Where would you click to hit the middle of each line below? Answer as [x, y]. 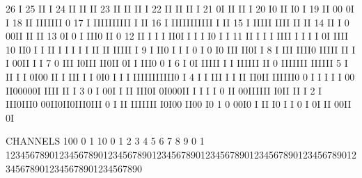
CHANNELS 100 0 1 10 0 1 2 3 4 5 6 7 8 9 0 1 [105, 141]
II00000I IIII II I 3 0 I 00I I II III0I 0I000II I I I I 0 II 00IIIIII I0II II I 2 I [164, 90]
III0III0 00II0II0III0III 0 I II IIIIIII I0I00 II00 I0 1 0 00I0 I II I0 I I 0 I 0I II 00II [179, 104]
